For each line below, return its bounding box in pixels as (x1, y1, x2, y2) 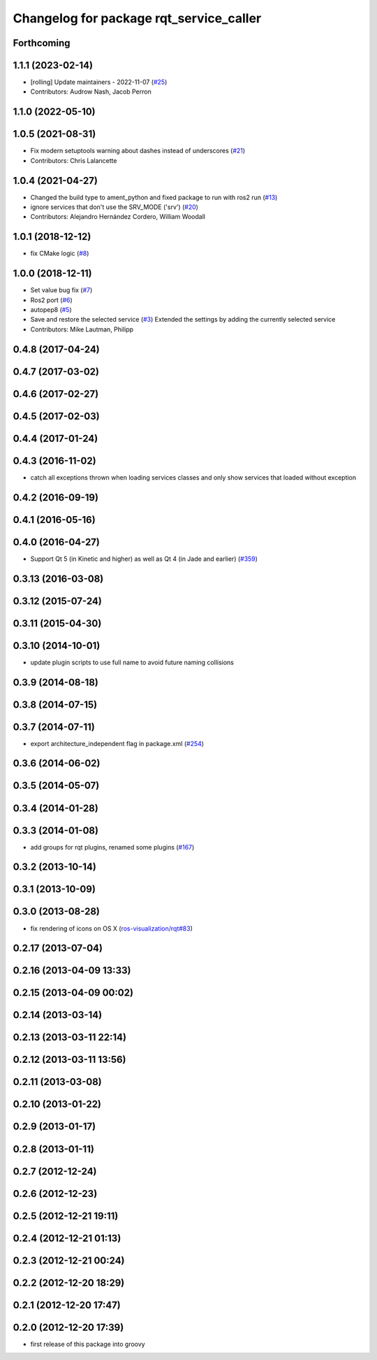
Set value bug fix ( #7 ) (30, 286, 93, 294)
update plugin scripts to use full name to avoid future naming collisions (30, 658, 234, 666)
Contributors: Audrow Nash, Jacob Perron (30, 87, 151, 96)
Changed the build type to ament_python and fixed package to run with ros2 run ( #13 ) (30, 193, 278, 201)
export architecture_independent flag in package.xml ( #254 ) (30, 739, 205, 747)
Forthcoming (13, 37, 71, 49)
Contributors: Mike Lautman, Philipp (30, 325, 134, 334)
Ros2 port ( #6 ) (30, 296, 73, 304)
